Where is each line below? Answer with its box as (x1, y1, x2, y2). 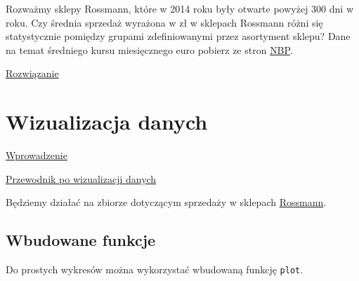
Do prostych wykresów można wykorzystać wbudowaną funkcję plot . (6, 262, 303, 277)
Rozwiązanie (6, 66, 59, 81)
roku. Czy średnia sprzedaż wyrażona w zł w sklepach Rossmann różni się (6, 15, 323, 29)
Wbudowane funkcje (6, 229, 156, 251)
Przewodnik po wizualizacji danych (6, 171, 157, 186)
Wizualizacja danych (6, 107, 208, 136)
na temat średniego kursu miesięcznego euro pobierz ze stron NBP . (6, 42, 293, 57)
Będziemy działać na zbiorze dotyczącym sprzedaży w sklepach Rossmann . (6, 195, 327, 210)
